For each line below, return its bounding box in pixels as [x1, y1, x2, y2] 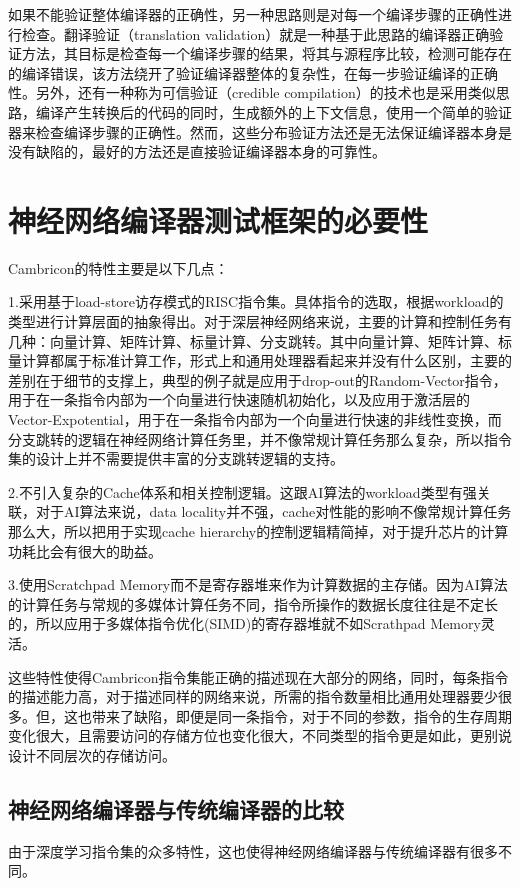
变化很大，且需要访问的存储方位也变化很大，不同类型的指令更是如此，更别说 [8, 725, 512, 746]
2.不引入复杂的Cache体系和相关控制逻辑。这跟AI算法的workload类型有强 [8, 481, 477, 502]
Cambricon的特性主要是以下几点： [8, 257, 229, 278]
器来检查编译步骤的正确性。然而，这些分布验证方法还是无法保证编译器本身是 [8, 121, 512, 142]
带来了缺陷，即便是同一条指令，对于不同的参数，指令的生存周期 [91, 705, 512, 726]
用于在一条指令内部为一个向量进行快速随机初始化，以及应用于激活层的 [8, 389, 470, 410]
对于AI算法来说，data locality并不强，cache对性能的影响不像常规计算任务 [35, 501, 512, 522]
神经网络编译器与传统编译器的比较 [8, 793, 344, 824]
